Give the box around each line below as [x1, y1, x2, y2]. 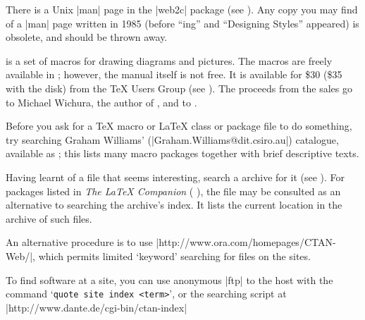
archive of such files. [6, 211, 92, 226]
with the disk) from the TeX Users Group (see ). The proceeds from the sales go [6, 80, 352, 95]
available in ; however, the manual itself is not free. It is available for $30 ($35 [6, 67, 342, 82]
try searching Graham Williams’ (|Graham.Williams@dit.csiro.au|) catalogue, [6, 132, 339, 147]
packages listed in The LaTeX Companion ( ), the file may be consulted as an [6, 183, 341, 198]
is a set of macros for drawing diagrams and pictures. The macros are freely [6, 53, 333, 68]
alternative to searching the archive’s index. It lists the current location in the [6, 197, 342, 212]
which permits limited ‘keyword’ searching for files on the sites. [38, 248, 311, 263]
